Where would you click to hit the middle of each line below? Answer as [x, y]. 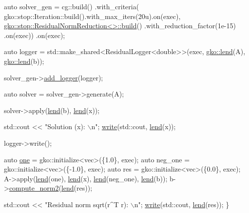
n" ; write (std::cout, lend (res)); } [182, 204]
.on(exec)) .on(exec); [35, 35]
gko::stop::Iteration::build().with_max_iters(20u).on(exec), [92, 16]
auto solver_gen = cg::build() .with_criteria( [72, 6]
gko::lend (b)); [24, 61]
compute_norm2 [34, 188]
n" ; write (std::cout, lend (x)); [134, 126]
